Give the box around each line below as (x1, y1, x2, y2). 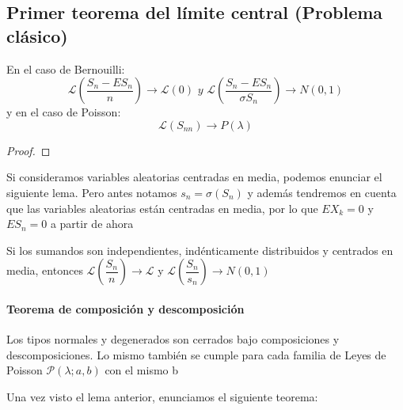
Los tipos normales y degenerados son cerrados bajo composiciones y (6, 331, 340, 347)
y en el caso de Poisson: (6, 104, 121, 120)
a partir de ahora (50, 215, 134, 232)
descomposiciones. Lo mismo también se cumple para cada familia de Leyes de (6, 346, 386, 363)
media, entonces (6, 262, 83, 279)
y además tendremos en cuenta (247, 184, 397, 200)
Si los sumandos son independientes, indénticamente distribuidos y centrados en (6, 241, 393, 258)
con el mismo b (105, 362, 179, 378)
